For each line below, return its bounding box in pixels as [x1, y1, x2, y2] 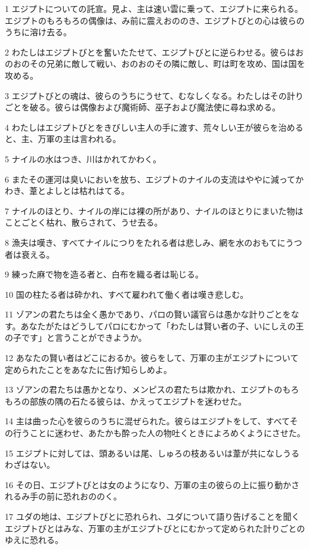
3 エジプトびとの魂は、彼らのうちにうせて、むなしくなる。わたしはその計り [5, 89, 304, 101]
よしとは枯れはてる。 [46, 184, 130, 197]
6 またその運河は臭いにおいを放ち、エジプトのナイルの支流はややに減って [5, 172, 295, 185]
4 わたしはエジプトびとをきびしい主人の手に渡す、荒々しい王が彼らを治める [5, 121, 304, 133]
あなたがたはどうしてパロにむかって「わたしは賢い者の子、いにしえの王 [20, 319, 304, 332]
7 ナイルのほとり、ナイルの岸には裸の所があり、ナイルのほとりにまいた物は [5, 204, 304, 217]
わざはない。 [5, 458, 55, 471]
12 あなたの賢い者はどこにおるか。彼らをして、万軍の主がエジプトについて [5, 351, 299, 364]
